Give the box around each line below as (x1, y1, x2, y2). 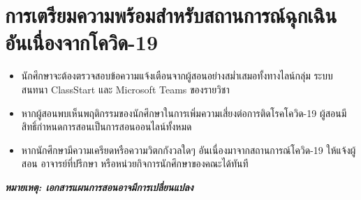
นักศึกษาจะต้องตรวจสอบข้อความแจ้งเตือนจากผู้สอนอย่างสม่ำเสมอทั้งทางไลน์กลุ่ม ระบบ (21, 68, 333, 83)
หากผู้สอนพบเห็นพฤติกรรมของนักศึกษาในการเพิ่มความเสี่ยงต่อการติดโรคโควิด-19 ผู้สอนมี (21, 105, 347, 120)
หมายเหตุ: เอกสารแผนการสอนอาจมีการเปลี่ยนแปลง (5, 179, 193, 194)
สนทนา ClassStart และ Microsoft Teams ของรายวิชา (21, 82, 230, 96)
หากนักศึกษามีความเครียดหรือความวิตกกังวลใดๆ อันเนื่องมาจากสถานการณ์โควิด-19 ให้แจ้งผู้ (21, 142, 356, 157)
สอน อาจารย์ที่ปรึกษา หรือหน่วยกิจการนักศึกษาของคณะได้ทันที (21, 156, 249, 171)
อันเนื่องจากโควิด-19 (5, 28, 159, 56)
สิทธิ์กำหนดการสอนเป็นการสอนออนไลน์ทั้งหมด (21, 119, 192, 134)
